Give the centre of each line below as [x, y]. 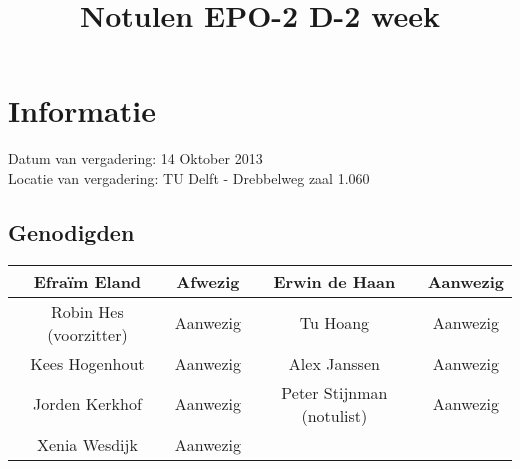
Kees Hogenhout [87, 363]
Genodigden [71, 231]
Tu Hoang [334, 323]
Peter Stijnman [334, 392]
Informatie [82, 110]
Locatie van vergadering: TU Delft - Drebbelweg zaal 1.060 [189, 177]
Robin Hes [87, 311]
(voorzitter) [87, 334]
